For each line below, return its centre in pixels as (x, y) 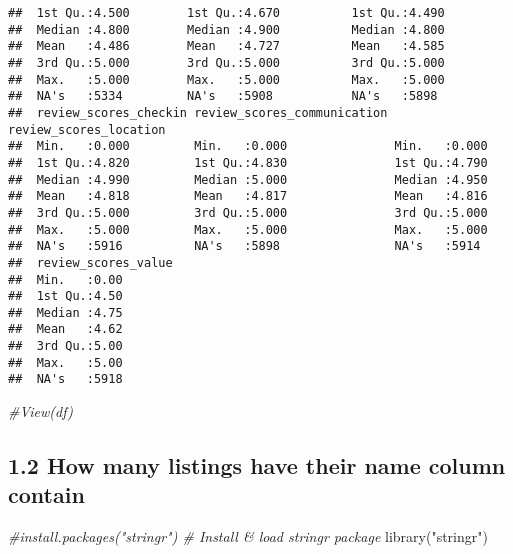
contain (46, 494)
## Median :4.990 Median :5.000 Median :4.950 (248, 179)
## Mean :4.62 (65, 329)
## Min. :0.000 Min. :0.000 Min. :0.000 (248, 146)
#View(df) (40, 411)
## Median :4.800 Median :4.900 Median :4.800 (226, 29)
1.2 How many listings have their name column (257, 465)
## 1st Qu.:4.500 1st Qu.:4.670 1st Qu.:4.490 (226, 13)
